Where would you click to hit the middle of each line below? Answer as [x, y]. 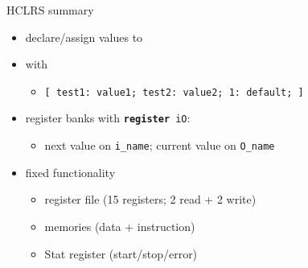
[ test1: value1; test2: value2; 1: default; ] [174, 92]
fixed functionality [70, 172]
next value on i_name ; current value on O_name [160, 145]
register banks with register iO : [108, 118]
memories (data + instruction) [120, 226]
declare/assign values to [84, 37]
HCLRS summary [50, 10]
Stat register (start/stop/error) [121, 253]
